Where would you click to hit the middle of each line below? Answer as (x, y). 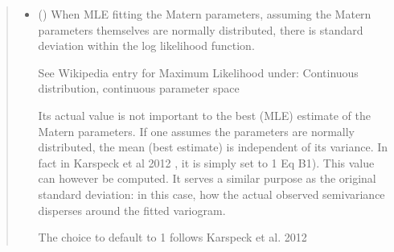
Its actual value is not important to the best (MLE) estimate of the (204, 115)
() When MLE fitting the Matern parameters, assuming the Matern (205, 14)
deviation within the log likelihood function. (146, 45)
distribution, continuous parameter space (139, 88)
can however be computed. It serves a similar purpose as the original (207, 178)
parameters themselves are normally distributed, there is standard (201, 29)
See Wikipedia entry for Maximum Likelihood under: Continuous (198, 72)
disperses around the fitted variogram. (132, 210)
